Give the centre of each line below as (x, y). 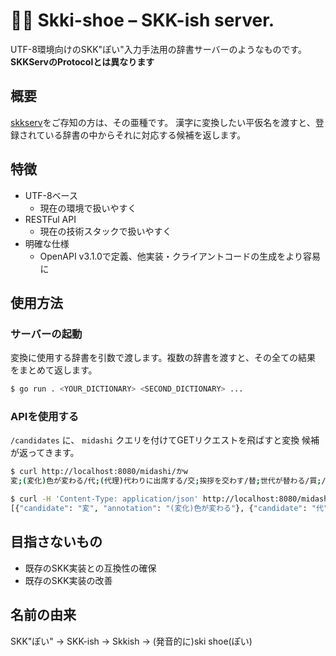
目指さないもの (56, 542)
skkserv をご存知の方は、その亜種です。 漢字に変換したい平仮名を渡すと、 (163, 122)
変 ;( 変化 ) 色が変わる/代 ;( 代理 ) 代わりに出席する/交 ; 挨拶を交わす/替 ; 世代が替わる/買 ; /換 (172, 481)
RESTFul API (50, 219)
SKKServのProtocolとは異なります (82, 61)
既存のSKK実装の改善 (68, 580)
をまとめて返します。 (54, 370)
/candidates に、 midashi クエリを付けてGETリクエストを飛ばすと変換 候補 (165, 440)
